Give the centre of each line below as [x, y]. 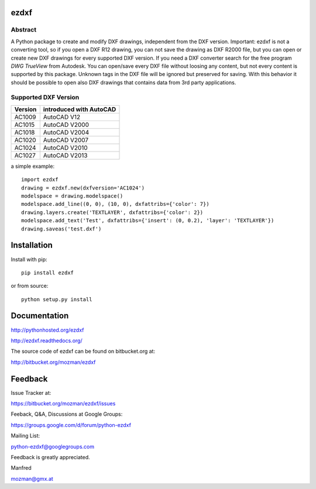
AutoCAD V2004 [66, 132]
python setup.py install [57, 299]
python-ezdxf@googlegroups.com [53, 446]
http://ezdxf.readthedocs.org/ [47, 340]
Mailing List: [25, 436]
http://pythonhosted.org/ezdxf [47, 330]
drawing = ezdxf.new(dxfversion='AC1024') [83, 188]
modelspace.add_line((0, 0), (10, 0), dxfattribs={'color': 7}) [116, 204]
